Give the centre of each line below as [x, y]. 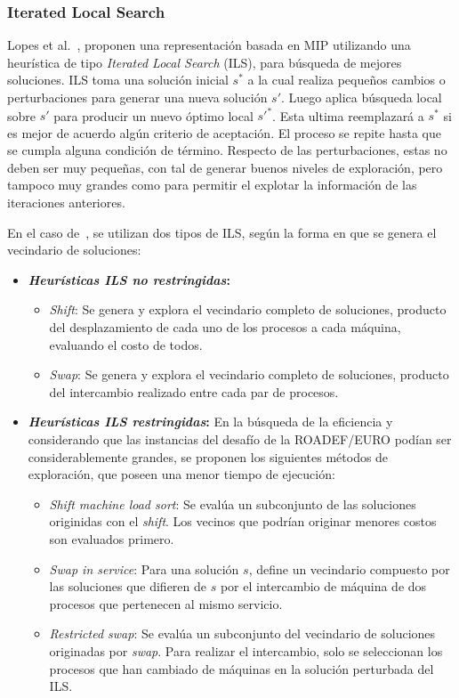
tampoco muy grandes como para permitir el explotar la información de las [212, 185]
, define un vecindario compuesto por [349, 568]
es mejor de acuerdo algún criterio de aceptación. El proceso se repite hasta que [224, 132]
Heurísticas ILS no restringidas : [129, 279]
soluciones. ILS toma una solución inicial [118, 80]
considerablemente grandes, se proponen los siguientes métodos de [208, 456]
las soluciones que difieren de [128, 586]
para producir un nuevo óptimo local [153, 115]
